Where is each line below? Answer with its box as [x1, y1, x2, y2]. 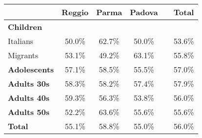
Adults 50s [8, 106, 50, 117]
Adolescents [8, 64, 54, 75]
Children [8, 21, 42, 32]
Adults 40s [8, 92, 50, 103]
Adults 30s [8, 78, 50, 89]
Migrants [8, 49, 39, 61]
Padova [130, 6, 158, 18]
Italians [8, 35, 34, 46]
